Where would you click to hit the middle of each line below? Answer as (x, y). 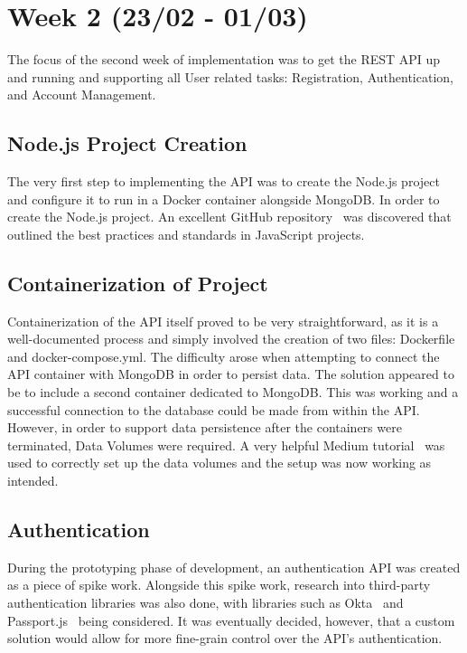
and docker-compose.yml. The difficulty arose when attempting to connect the (224, 356)
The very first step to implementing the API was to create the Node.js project (224, 181)
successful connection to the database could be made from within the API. (214, 409)
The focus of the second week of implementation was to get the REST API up (224, 59)
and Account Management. (82, 95)
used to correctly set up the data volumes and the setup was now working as (219, 463)
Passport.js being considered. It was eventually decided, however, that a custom (231, 620)
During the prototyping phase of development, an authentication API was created (234, 567)
